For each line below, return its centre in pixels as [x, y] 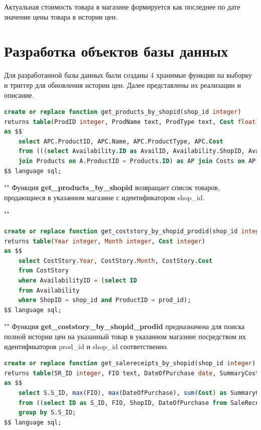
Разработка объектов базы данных [116, 51]
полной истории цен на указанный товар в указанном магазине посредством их [125, 336]
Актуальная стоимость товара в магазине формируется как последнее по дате [122, 7]
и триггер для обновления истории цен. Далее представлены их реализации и [122, 85]
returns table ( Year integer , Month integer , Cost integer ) [105, 241]
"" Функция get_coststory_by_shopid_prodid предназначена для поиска [124, 326]
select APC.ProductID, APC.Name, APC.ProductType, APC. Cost [121, 141]
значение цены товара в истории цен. [61, 16]
